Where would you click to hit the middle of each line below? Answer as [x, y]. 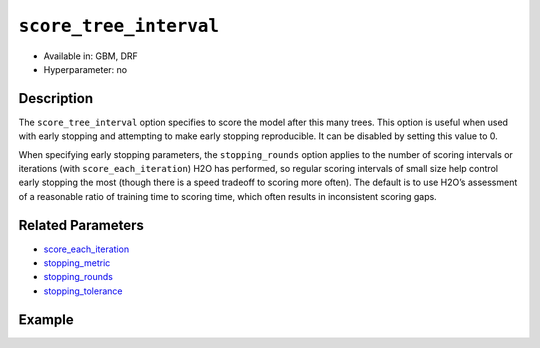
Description [56, 98]
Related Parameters [81, 225]
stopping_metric [77, 263]
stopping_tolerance [83, 291]
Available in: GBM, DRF [91, 56]
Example [46, 319]
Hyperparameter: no [85, 69]
